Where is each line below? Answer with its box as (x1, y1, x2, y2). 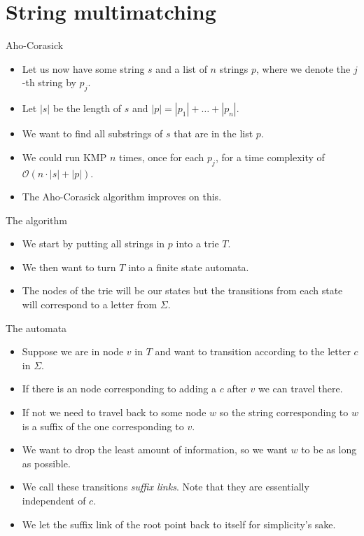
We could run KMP (22, 149, 107, 164)
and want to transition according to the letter (155, 344, 351, 359)
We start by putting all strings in (22, 236, 165, 251)
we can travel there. (258, 381, 343, 396)
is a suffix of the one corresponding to (22, 418, 184, 433)
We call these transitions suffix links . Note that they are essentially (22, 479, 309, 494)
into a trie (176, 236, 219, 251)
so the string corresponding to (219, 405, 349, 420)
